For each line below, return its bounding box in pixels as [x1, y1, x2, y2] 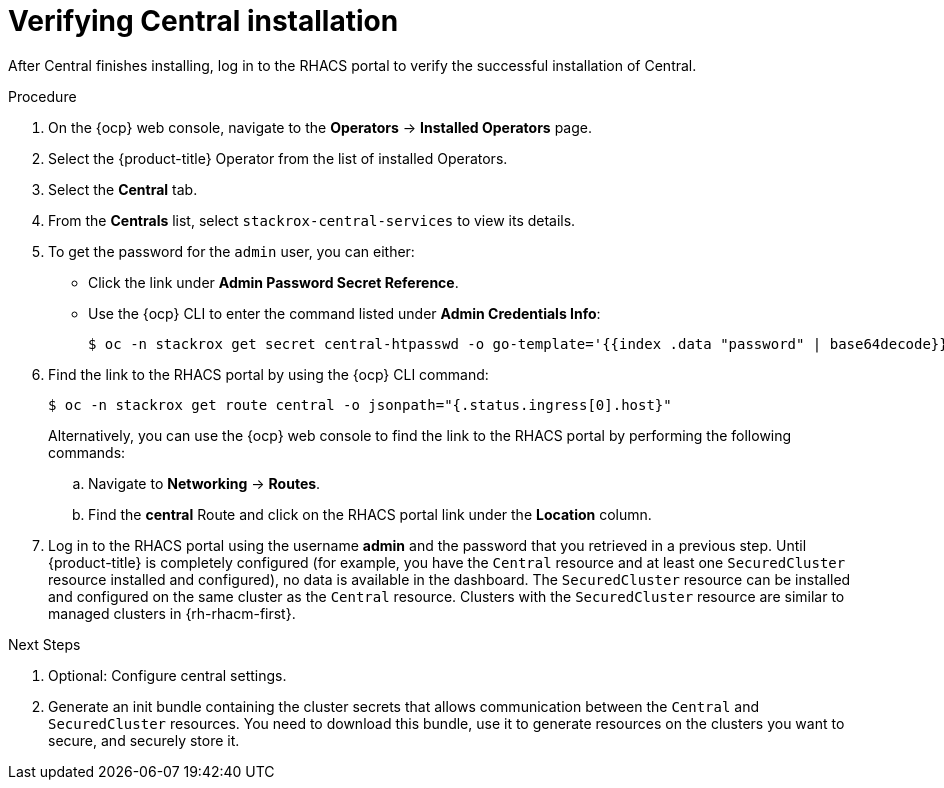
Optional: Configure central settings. [48, 666, 287, 684]
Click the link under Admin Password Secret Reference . [88, 273, 459, 291]
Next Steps [8, 635, 81, 653]
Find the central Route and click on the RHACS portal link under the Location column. [88, 505, 652, 523]
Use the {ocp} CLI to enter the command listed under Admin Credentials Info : [88, 304, 601, 322]
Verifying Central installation [8, 4, 399, 38]
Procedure [8, 87, 77, 105]
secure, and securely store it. [48, 731, 240, 749]
